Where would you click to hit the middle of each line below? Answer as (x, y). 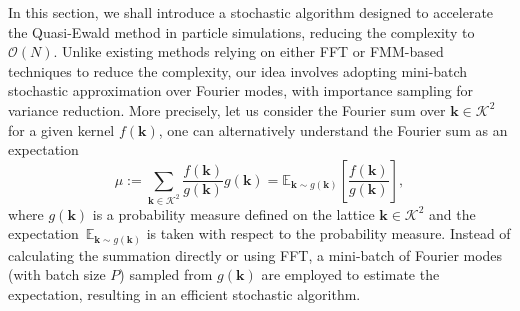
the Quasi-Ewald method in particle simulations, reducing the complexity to (241, 31)
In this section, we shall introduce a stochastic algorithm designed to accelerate (251, 12)
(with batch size (57, 274)
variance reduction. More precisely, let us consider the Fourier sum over (227, 109)
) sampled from (166, 274)
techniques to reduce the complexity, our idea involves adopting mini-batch (238, 70)
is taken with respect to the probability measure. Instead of (328, 233)
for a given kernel (61, 129)
